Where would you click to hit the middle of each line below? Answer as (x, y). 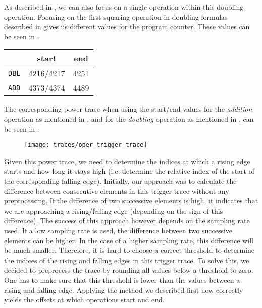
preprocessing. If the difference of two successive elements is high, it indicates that (131, 201)
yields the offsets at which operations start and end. (84, 300)
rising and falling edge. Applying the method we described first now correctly (124, 290)
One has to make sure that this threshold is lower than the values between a (122, 279)
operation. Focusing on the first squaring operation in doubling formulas (116, 16)
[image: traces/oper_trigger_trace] (86, 145)
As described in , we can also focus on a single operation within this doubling (124, 7)
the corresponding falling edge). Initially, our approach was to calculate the (120, 181)
